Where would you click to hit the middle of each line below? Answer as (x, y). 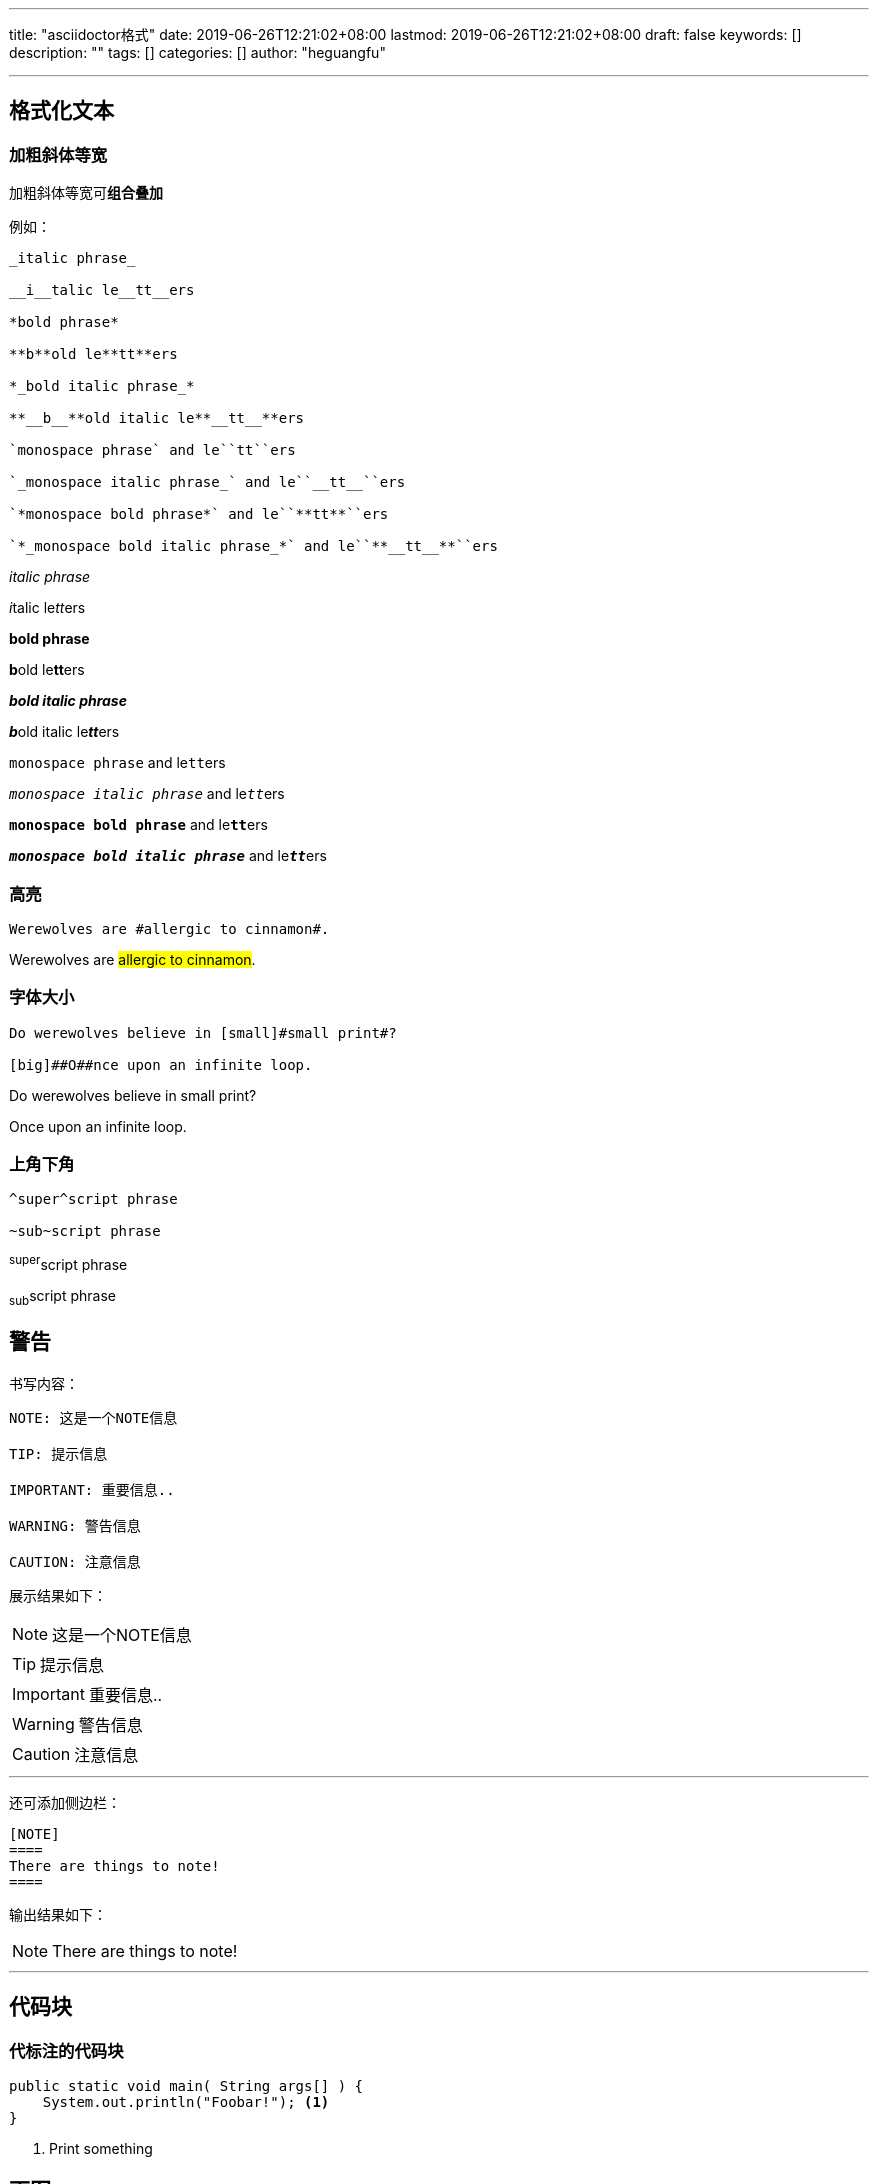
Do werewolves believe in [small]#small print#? (203, 1032)
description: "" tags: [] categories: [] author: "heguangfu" (197, 52)
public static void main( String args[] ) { (186, 2085)
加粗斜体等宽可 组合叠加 (86, 193)
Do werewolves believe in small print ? (133, 1095)
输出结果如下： (58, 1914)
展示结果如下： (58, 1595)
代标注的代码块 (66, 2050)
